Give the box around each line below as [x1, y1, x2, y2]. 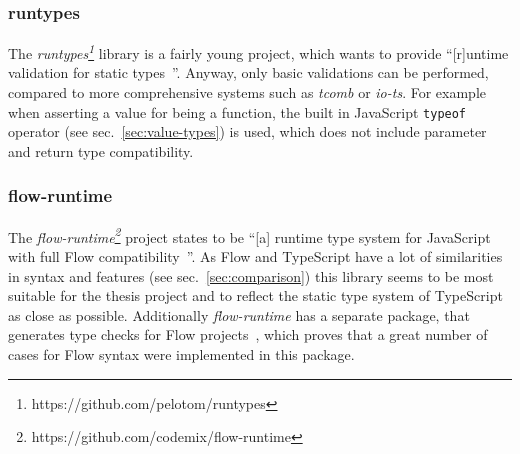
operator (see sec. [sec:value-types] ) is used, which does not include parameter [8, 121, 487, 142]
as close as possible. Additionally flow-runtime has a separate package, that [8, 304, 470, 325]
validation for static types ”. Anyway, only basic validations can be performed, [8, 62, 489, 83]
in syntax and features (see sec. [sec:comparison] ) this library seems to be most [8, 265, 494, 286]
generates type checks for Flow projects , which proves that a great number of [8, 324, 488, 345]
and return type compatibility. [8, 140, 194, 161]
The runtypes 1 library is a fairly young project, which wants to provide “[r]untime [8, 40, 509, 63]
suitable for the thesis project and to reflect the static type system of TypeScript [8, 285, 503, 306]
